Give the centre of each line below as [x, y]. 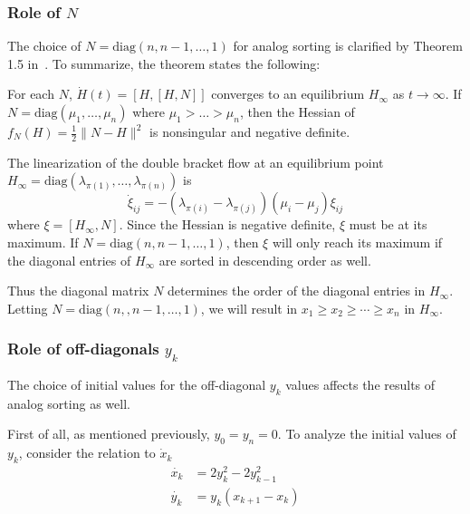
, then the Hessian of [297, 112]
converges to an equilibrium [288, 94]
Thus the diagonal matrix [78, 291]
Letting [28, 308]
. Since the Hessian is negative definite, [227, 224]
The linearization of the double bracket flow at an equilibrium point [196, 162]
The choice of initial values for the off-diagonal [137, 384]
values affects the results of [360, 384]
